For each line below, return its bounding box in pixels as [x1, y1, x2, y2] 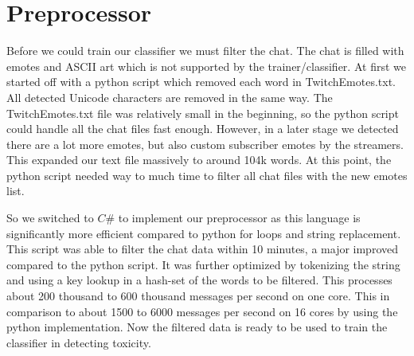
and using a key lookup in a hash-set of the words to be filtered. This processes [6, 272, 393, 288]
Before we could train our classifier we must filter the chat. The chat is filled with [6, 42, 404, 59]
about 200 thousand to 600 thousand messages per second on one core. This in [6, 288, 390, 304]
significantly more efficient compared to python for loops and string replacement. [6, 225, 401, 241]
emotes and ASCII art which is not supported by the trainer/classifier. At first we [6, 57, 406, 74]
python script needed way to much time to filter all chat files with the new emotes [6, 166, 408, 183]
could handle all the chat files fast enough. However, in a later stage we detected [6, 120, 399, 137]
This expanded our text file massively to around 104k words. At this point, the [6, 151, 392, 168]
